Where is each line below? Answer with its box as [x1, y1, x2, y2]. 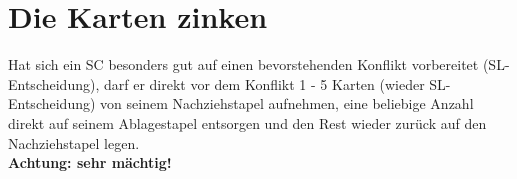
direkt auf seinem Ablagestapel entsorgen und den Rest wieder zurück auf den [8, 112, 487, 133]
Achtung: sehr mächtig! [8, 152, 172, 173]
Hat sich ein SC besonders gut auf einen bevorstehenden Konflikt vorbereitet [8, 54, 479, 75]
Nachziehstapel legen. [8, 132, 140, 153]
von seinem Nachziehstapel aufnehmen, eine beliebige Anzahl [100, 93, 474, 114]
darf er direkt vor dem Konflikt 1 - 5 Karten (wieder [103, 73, 425, 94]
